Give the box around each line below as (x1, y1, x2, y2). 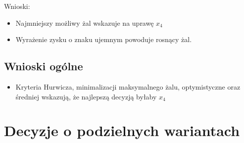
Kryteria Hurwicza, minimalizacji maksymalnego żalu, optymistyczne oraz (15, 81, 241, 92)
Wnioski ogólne (4, 58, 83, 74)
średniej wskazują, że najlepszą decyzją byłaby (15, 91, 157, 101)
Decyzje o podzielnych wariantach (4, 120, 240, 141)
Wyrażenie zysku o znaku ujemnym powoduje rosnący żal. (15, 34, 192, 45)
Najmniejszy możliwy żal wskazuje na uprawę (15, 17, 154, 28)
